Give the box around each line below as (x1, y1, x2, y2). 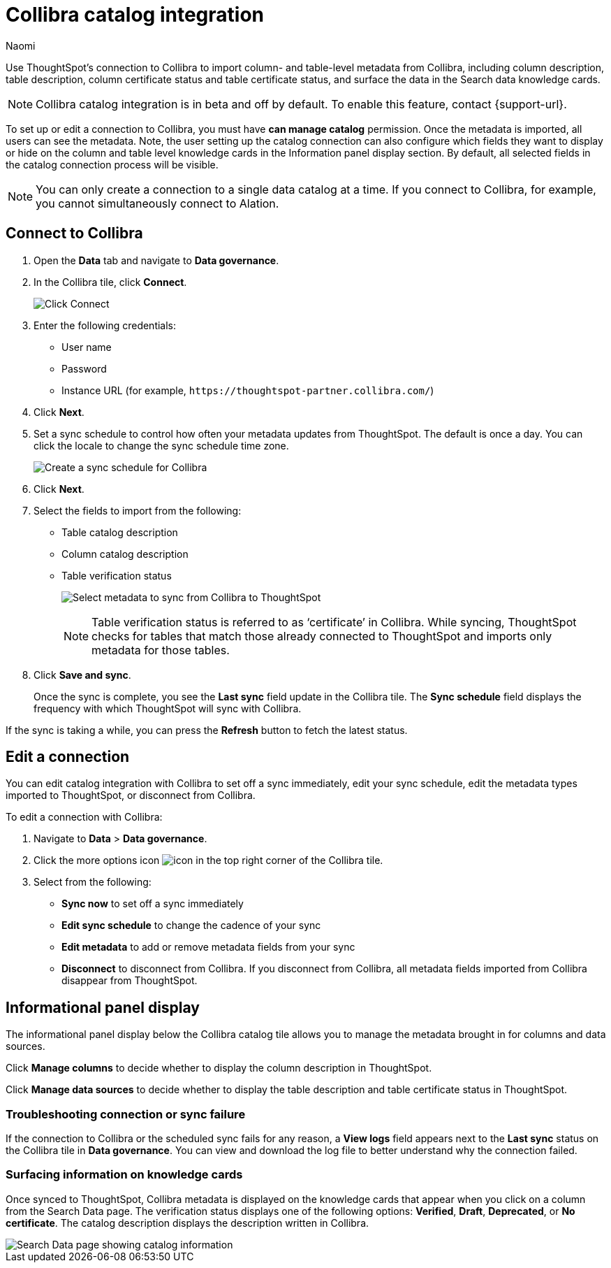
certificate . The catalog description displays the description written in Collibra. (6, 1216, 369, 1229)
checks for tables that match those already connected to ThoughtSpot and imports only (91, 628, 552, 643)
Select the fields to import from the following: (34, 504, 242, 517)
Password (61, 362, 107, 375)
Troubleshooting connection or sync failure (6, 1107, 246, 1121)
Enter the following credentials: (34, 319, 177, 331)
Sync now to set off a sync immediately (61, 898, 244, 910)
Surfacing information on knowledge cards (6, 1167, 243, 1182)
